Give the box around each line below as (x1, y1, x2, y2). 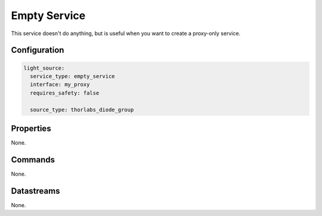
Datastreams (11, 186, 60, 196)
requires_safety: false (30, 89, 100, 96)
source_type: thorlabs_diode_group (30, 106, 134, 113)
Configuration (11, 45, 64, 55)
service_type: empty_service (30, 73, 116, 80)
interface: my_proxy (30, 81, 90, 88)
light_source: (23, 64, 65, 71)
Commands (11, 155, 55, 165)
